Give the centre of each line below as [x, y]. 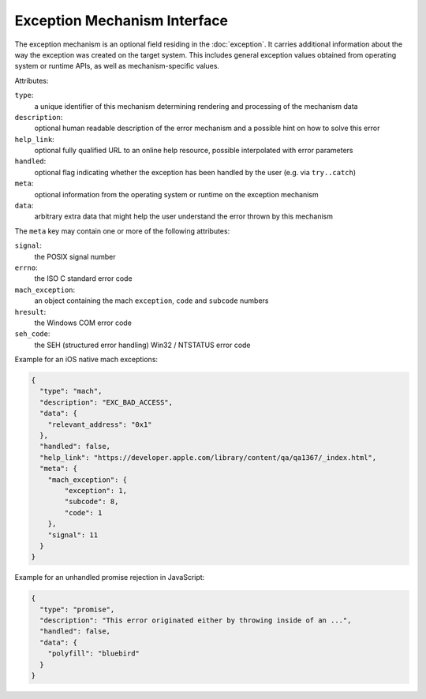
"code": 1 [83, 512]
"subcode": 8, [92, 502]
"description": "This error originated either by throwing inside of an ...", [196, 621]
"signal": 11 [73, 535]
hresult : [30, 312]
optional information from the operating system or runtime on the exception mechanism [176, 194]
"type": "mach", [71, 391]
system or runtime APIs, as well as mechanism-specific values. [117, 66]
